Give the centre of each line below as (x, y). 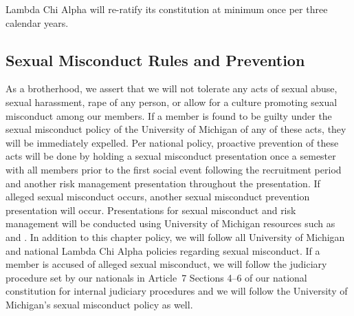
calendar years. (37, 22)
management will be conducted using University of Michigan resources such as (170, 223)
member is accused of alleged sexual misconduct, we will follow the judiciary (166, 264)
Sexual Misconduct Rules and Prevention (155, 60)
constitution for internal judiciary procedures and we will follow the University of (177, 291)
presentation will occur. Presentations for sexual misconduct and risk (151, 210)
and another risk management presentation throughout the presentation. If (163, 183)
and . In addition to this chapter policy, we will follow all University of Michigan (175, 236)
